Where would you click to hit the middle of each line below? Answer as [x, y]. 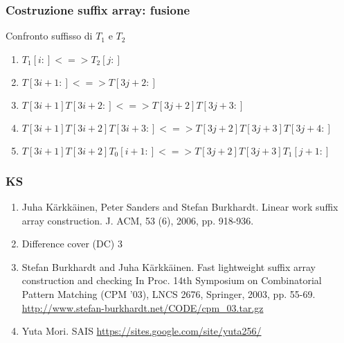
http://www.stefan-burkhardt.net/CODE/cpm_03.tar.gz [143, 307]
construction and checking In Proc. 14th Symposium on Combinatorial [172, 280]
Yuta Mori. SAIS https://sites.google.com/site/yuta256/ [142, 331]
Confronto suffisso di [49, 36]
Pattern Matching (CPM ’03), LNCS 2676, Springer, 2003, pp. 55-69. [169, 294]
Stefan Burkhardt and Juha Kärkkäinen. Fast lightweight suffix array [169, 266]
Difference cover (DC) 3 [72, 244]
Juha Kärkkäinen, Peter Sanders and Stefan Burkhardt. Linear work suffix [180, 207]
